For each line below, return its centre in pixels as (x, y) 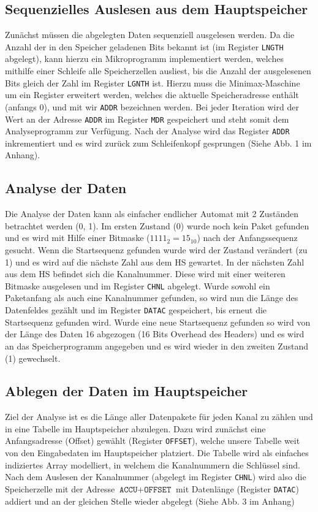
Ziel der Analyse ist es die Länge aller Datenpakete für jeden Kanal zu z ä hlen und (159, 417)
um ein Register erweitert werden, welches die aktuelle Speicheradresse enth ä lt (152, 95)
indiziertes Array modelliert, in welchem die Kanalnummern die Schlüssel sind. (153, 464)
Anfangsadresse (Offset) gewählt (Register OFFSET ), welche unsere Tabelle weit (153, 441)
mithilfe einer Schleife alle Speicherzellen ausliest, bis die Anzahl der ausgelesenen (158, 71)
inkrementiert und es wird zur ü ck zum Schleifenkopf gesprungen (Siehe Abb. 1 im (158, 143)
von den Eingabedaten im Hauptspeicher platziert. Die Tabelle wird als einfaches (157, 453)
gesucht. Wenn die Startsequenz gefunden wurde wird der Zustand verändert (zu (156, 250)
